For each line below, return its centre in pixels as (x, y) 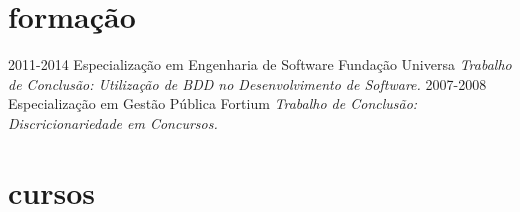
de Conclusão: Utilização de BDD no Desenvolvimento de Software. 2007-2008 (247, 83)
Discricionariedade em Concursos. (113, 122)
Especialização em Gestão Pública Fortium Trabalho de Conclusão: (213, 103)
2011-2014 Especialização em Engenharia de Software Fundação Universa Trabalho (260, 64)
